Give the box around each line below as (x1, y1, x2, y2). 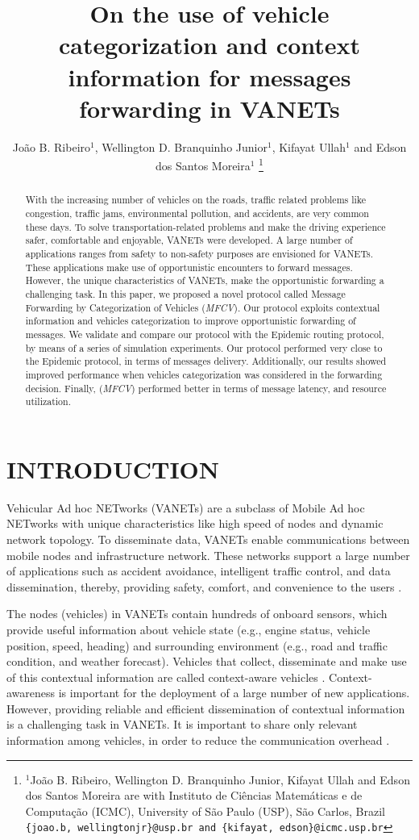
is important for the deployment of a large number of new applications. (58, 684, 410, 701)
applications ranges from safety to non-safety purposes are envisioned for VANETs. (25, 246, 374, 260)
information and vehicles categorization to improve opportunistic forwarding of (25, 314, 356, 328)
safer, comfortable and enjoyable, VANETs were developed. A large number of (25, 233, 353, 247)
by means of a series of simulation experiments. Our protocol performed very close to (25, 341, 383, 354)
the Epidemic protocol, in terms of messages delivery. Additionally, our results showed (25, 354, 387, 368)
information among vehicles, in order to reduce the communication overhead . (6, 732, 390, 749)
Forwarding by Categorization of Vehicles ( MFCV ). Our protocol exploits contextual (25, 300, 380, 314)
